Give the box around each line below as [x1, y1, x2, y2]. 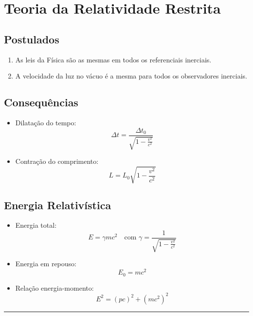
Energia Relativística [4, 197, 111, 212]
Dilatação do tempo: [15, 117, 76, 127]
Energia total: [15, 220, 57, 230]
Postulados [4, 31, 59, 46]
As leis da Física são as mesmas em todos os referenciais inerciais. [15, 54, 212, 64]
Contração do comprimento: [15, 156, 99, 166]
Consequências [4, 95, 78, 110]
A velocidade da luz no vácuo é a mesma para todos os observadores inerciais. [15, 71, 247, 81]
